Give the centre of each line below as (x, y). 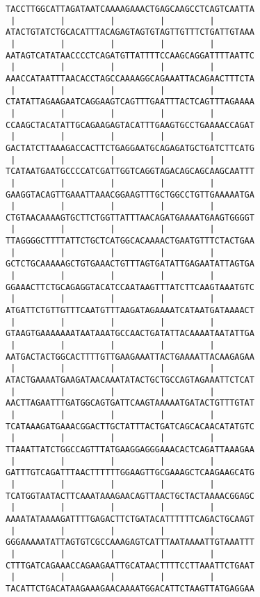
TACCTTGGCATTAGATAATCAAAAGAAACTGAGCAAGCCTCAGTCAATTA (130, 9)
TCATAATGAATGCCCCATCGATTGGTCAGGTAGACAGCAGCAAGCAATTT (130, 172)
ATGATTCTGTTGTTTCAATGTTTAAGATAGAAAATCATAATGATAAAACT (130, 311)
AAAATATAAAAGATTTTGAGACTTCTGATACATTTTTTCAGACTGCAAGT (130, 519)
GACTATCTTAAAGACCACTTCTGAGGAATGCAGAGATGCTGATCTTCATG (130, 148)
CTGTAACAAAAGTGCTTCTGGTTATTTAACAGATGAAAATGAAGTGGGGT (130, 217)
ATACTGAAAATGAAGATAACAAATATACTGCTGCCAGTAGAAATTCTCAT (130, 380)
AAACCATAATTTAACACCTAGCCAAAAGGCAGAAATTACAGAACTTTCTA (130, 78)
